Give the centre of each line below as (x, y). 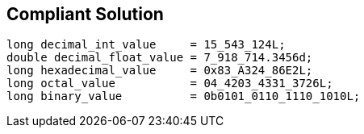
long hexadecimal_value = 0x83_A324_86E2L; (160, 71)
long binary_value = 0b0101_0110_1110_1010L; (184, 96)
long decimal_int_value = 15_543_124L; (146, 45)
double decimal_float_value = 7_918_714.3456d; (160, 58)
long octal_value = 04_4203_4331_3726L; (170, 84)
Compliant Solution (85, 14)
